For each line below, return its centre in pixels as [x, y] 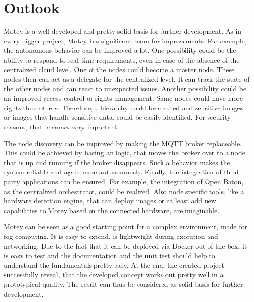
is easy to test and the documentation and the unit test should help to [110, 255]
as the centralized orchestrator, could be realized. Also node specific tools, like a [124, 191]
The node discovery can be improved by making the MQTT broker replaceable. [123, 143]
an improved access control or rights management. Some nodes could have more [124, 98]
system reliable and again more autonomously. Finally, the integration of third [121, 172]
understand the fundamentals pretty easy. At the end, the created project [114, 265]
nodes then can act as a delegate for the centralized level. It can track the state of [127, 79]
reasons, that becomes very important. [62, 127]
